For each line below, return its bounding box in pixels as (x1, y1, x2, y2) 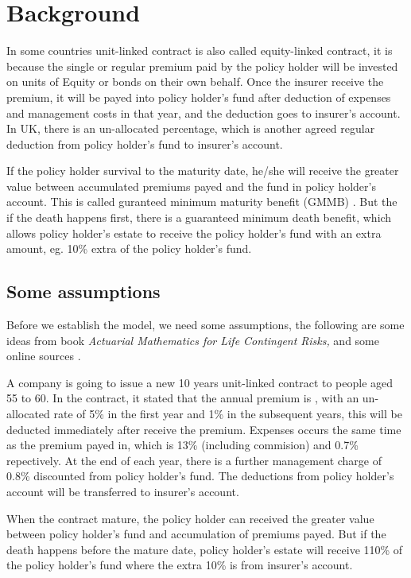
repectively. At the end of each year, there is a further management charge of (6, 452, 382, 468)
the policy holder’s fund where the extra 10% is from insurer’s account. (6, 557, 353, 573)
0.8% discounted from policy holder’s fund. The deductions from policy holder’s (6, 467, 394, 484)
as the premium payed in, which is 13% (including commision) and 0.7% (6, 436, 359, 453)
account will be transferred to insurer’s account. (6, 483, 239, 499)
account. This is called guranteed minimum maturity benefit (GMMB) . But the (6, 193, 397, 210)
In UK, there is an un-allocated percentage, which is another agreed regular (6, 120, 375, 137)
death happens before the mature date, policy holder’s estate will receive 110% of (6, 541, 403, 557)
